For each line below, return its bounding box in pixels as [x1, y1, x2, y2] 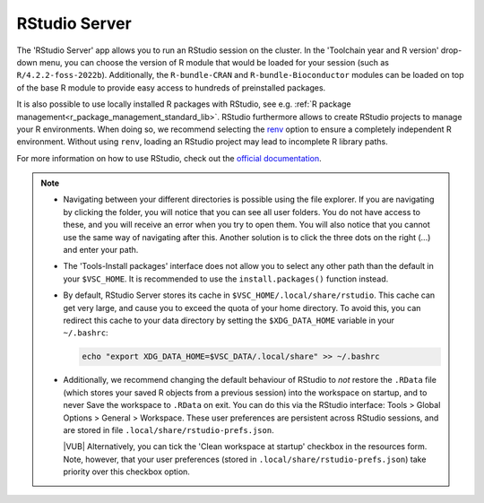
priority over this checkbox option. [63, 466, 190, 477]
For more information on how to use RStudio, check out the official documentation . [16, 152, 322, 163]
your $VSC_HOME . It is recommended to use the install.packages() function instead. [63, 273, 389, 284]
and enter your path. [63, 245, 139, 256]
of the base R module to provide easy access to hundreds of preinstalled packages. [16, 82, 326, 93]
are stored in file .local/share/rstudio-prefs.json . [63, 424, 274, 435]
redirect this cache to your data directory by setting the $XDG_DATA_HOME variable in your [63, 315, 394, 325]
